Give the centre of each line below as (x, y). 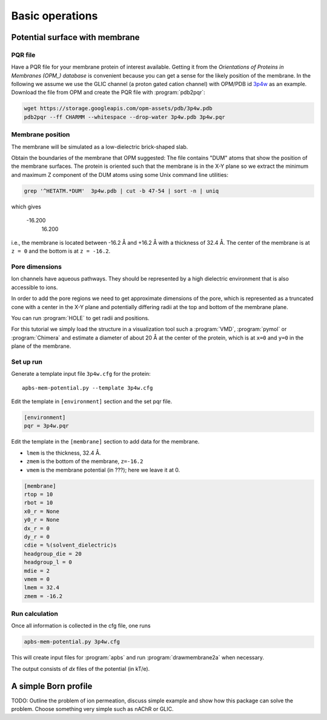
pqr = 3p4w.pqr (46, 426)
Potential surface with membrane (75, 37)
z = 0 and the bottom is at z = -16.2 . (61, 251)
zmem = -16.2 (43, 596)
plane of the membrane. (41, 346)
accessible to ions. (35, 287)
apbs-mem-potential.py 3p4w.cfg (72, 642)
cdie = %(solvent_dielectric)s (71, 545)
